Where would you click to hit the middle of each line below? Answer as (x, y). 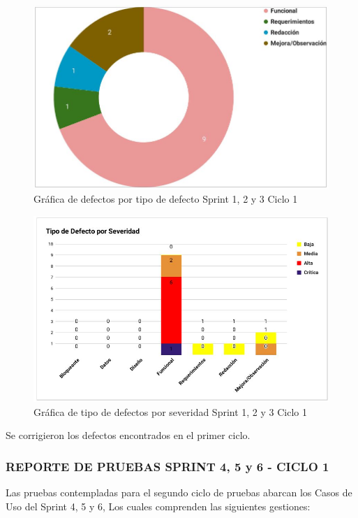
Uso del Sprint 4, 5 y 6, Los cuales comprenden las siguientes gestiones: (158, 506)
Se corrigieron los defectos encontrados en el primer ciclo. (128, 435)
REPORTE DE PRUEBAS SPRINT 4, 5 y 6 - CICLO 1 (167, 466)
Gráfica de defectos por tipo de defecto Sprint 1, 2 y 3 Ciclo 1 (166, 199)
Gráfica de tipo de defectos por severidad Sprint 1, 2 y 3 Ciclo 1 (171, 411)
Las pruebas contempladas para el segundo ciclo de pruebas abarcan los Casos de (179, 492)
